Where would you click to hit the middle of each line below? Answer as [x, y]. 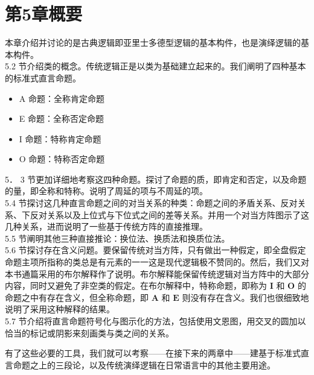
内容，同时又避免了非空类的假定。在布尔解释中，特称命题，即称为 [136, 285]
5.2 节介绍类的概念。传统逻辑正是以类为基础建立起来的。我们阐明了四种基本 [155, 66]
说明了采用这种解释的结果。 [60, 309]
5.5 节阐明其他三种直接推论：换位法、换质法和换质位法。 [117, 238]
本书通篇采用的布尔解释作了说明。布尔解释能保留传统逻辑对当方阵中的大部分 [157, 273]
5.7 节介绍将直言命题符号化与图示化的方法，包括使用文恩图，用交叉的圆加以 [155, 321]
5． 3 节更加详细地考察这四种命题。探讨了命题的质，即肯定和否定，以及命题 [156, 179]
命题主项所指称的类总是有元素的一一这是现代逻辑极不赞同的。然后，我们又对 [157, 262]
